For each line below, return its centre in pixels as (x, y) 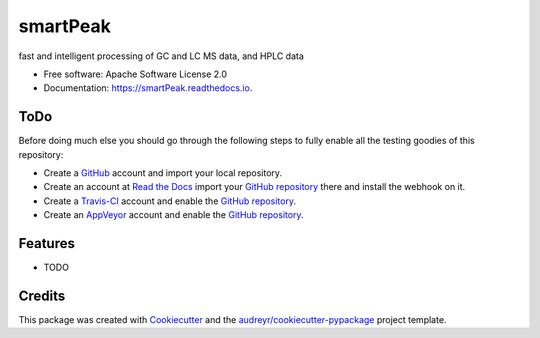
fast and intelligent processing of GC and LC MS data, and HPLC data (161, 56)
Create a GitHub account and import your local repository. (163, 173)
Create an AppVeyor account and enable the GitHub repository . (173, 215)
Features (46, 243)
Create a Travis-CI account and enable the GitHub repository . (170, 201)
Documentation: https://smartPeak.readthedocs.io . (148, 88)
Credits (42, 295)
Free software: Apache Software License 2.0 (135, 74)
